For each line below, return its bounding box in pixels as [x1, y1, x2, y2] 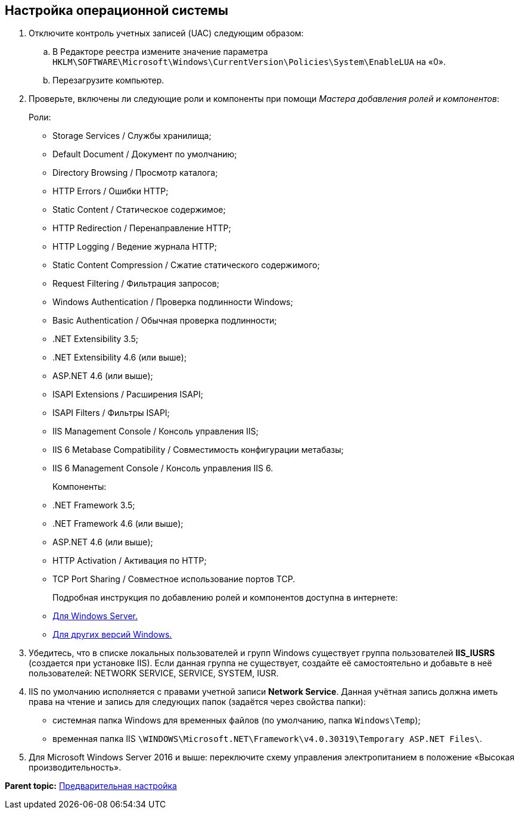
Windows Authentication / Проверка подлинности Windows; [52, 297, 293, 307]
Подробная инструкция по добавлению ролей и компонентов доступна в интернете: [52, 592, 398, 603]
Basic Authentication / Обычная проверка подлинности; [52, 315, 277, 326]
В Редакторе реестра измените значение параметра [52, 46, 268, 57]
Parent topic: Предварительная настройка [5, 781, 177, 791]
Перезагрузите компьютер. [52, 75, 164, 86]
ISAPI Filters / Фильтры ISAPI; [52, 408, 170, 418]
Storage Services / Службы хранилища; [52, 131, 212, 141]
